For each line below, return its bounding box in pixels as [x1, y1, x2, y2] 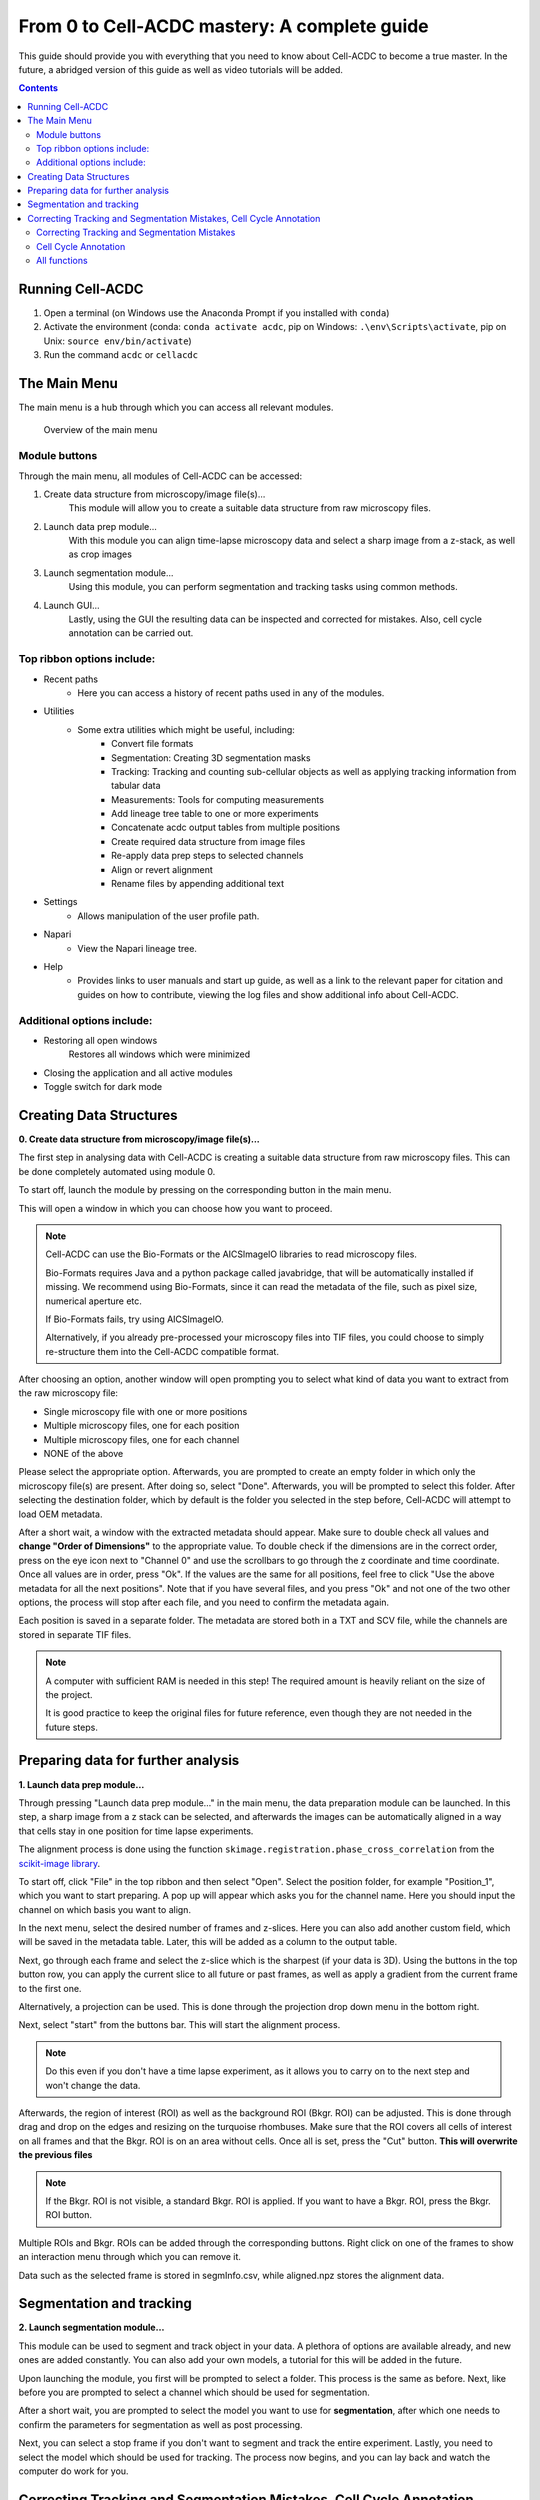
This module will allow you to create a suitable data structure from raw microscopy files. [68, 502, 432, 514]
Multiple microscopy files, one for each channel [43, 1433, 240, 1445]
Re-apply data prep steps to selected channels [111, 850, 304, 862]
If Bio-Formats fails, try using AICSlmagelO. [45, 1313, 224, 1325]
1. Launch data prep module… [18, 1778, 145, 1790]
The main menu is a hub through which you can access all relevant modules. [18, 401, 334, 413]
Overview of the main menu [43, 424, 158, 436]
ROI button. [45, 2209, 92, 2221]
